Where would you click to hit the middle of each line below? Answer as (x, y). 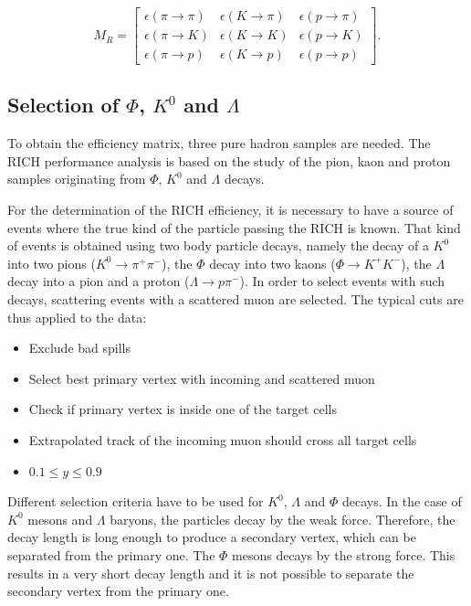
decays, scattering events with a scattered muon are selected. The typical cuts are (235, 299)
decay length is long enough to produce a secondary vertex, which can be (212, 537)
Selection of (63, 105)
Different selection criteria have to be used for (136, 501)
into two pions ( (52, 263)
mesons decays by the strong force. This (344, 554)
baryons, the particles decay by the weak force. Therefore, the (283, 519)
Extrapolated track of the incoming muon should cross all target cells (223, 440)
